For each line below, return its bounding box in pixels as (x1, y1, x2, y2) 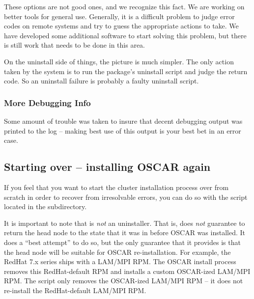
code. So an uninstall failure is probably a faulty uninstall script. (4, 76, 199, 86)
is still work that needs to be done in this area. (4, 40, 145, 50)
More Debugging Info (4, 96, 91, 109)
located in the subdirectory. (4, 201, 87, 212)
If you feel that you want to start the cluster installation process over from (4, 182, 229, 192)
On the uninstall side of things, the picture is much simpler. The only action (4, 56, 234, 66)
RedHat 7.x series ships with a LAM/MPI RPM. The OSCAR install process (4, 256, 236, 267)
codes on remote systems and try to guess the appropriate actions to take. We (4, 21, 239, 31)
